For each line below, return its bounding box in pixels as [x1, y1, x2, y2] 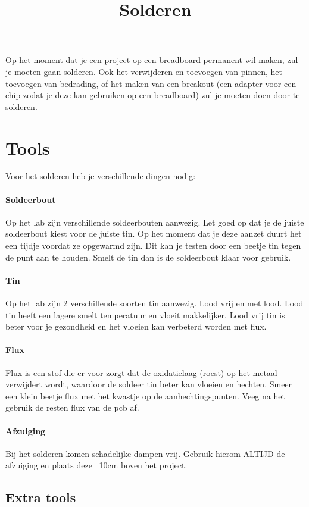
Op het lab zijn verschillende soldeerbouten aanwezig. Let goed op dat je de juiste [5, 215, 304, 228]
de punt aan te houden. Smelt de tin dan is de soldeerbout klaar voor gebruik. [5, 251, 291, 263]
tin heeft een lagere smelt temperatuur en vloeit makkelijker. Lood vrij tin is [5, 308, 285, 321]
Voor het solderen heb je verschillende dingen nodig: [5, 170, 196, 182]
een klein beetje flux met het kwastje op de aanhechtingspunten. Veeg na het [5, 389, 285, 402]
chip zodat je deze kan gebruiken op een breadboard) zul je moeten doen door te [5, 89, 300, 101]
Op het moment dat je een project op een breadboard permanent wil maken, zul [5, 54, 298, 66]
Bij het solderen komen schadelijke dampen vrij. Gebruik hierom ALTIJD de [5, 447, 285, 459]
